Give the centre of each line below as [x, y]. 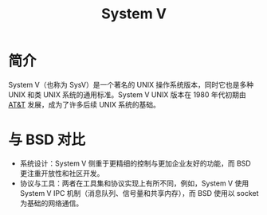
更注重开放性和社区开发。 [62, 173]
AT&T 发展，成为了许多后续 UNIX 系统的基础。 [84, 104]
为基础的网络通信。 [51, 203]
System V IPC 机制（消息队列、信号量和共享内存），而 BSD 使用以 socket [139, 193]
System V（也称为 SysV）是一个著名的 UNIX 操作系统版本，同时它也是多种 [131, 84]
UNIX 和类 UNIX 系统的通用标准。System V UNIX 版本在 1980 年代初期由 [127, 94]
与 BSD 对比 [47, 140]
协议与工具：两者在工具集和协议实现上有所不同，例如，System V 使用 [134, 183]
